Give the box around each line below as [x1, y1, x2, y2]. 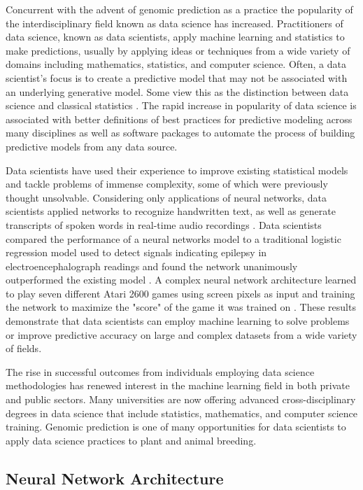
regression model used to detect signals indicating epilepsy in [6, 245, 267, 260]
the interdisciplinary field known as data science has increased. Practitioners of [6, 15, 343, 30]
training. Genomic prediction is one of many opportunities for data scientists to [6, 419, 346, 434]
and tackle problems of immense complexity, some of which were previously [6, 176, 328, 191]
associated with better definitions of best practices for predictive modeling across [6, 111, 353, 126]
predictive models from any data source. [6, 139, 178, 153]
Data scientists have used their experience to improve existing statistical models [6, 162, 348, 177]
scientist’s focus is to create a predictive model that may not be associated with [6, 70, 348, 85]
